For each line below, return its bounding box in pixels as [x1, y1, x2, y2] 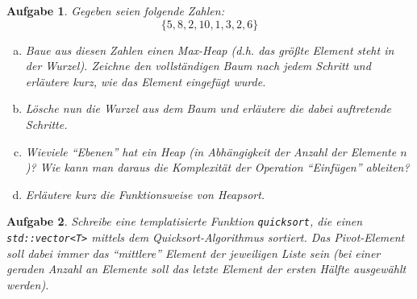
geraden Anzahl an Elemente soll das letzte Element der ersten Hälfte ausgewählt [6, 260, 407, 277]
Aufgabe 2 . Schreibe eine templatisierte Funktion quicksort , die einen [6, 213, 363, 230]
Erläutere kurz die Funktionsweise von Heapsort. [25, 185, 265, 202]
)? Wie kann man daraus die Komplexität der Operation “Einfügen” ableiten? [25, 159, 410, 176]
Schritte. [25, 115, 68, 132]
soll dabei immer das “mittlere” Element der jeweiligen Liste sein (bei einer [6, 244, 381, 261]
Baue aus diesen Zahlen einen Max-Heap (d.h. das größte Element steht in [25, 41, 394, 58]
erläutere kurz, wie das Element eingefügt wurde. [25, 73, 266, 89]
